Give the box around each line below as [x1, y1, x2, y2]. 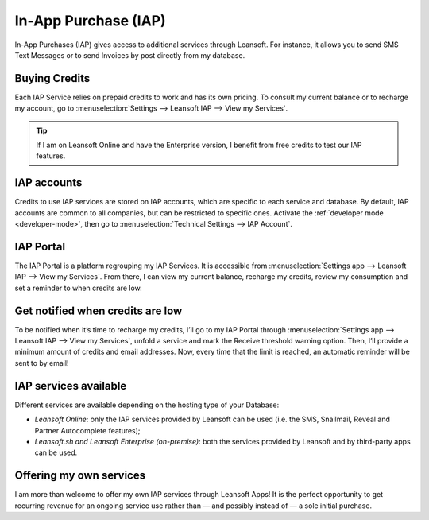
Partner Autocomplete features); [34, 425, 141, 435]
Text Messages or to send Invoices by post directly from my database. [14, 50, 245, 60]
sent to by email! [14, 358, 69, 367]
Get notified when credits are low [14, 304, 183, 317]
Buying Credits [14, 72, 91, 85]
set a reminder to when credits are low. [14, 283, 142, 293]
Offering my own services [14, 469, 146, 483]
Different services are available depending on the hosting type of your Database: [14, 400, 280, 409]
